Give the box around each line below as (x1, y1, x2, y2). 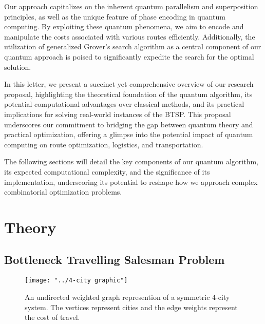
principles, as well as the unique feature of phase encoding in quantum (4, 11, 225, 22)
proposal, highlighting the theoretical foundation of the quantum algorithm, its (4, 88, 253, 99)
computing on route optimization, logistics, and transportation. (4, 139, 203, 149)
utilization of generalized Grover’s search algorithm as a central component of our (4, 41, 261, 52)
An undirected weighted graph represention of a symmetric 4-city (25, 291, 230, 302)
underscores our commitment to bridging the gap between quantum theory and (4, 119, 253, 129)
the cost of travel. (25, 312, 80, 322)
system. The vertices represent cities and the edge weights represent (25, 301, 238, 312)
